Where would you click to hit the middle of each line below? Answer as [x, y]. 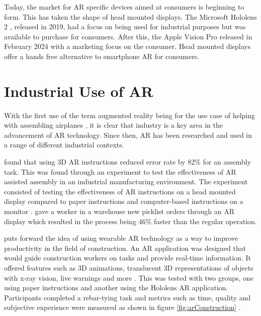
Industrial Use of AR [79, 91]
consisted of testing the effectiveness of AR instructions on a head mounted [120, 191]
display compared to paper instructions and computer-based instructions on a [124, 201]
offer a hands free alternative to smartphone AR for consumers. [102, 56]
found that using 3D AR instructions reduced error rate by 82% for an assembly [128, 162]
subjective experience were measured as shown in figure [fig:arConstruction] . [122, 307]
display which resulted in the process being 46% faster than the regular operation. [130, 221]
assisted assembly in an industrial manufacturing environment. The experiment [126, 181]
